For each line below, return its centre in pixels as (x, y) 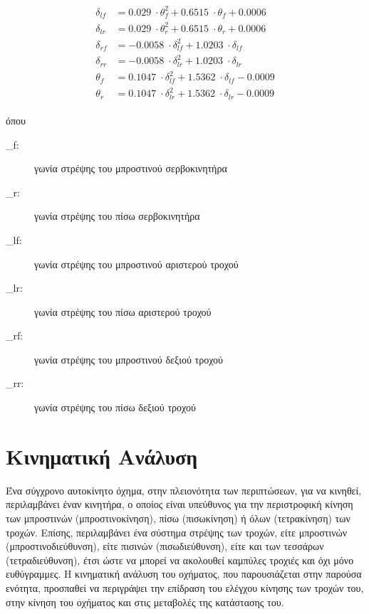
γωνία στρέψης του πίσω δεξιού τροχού (115, 407)
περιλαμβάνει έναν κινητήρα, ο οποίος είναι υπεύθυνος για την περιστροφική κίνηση (180, 504)
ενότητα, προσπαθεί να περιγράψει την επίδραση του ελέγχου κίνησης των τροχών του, (185, 587)
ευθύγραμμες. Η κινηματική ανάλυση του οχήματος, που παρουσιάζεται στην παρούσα (184, 574)
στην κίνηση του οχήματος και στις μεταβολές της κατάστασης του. (145, 602)
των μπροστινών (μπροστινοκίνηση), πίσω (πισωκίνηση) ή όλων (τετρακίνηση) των (178, 518)
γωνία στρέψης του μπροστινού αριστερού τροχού (136, 264)
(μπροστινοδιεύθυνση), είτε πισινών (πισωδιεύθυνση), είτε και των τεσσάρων (165, 546)
